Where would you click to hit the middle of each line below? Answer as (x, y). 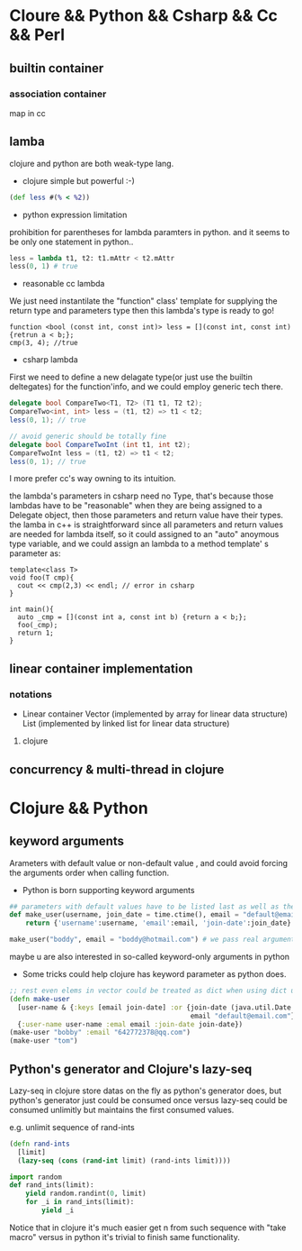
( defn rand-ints (40, 1144)
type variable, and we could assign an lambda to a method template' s (139, 544)
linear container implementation (101, 668)
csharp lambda (50, 360)
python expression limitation (75, 215)
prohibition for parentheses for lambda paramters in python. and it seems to (150, 232)
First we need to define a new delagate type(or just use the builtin (131, 377)
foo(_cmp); (38, 625)
